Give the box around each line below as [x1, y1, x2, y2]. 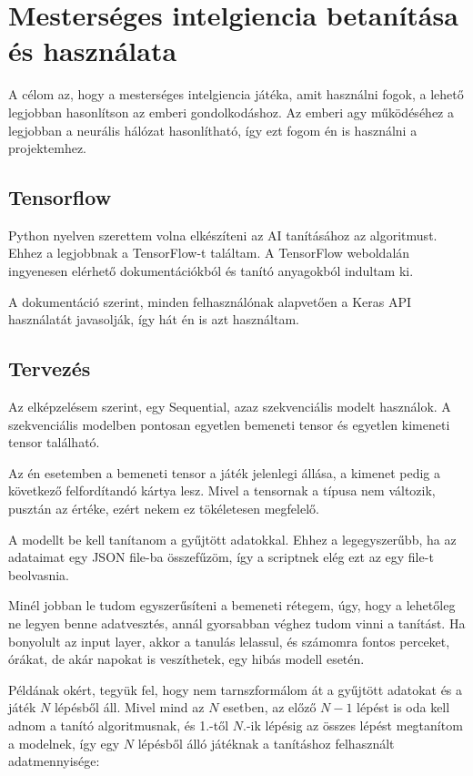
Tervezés [8, 354, 91, 383]
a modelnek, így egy [8, 733, 120, 752]
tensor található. [8, 433, 100, 452]
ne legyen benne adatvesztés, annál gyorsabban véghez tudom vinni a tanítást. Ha [8, 614, 466, 632]
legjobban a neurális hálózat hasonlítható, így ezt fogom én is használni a [8, 120, 418, 139]
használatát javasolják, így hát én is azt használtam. [8, 310, 299, 329]
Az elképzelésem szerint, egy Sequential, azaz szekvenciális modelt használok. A [8, 397, 451, 416]
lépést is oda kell [357, 698, 450, 717]
